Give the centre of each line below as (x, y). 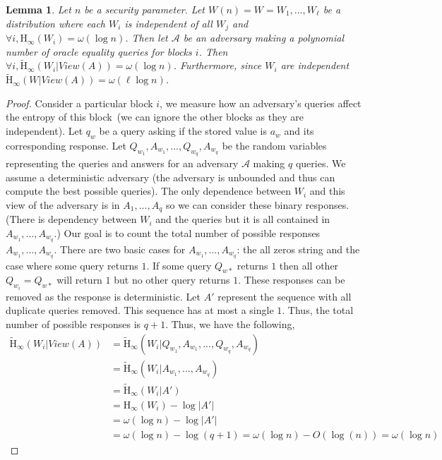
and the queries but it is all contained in (243, 219)
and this (327, 191)
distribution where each (55, 23)
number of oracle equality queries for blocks (99, 51)
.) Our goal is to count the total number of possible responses (187, 232)
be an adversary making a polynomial (263, 38)
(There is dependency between (71, 219)
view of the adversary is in (63, 204)
